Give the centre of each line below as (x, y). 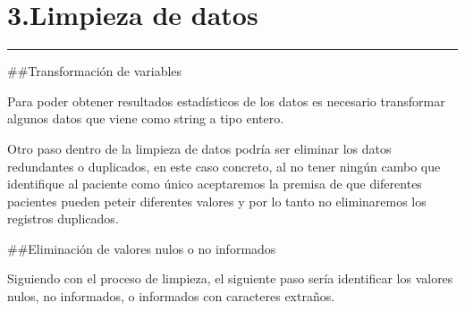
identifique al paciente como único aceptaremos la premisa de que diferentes (215, 184)
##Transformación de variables (95, 71)
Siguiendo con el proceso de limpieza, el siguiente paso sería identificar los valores (230, 278)
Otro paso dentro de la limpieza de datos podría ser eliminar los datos (199, 148)
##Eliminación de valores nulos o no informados (142, 248)
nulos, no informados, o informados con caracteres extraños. (171, 296)
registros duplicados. (63, 219)
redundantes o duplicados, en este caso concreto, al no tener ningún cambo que (224, 166)
